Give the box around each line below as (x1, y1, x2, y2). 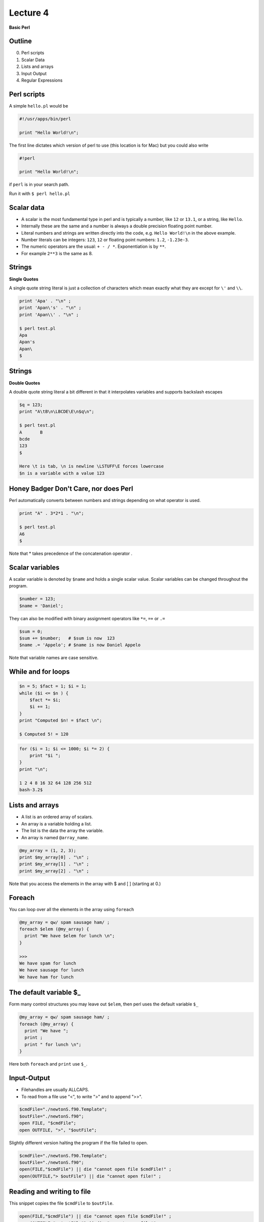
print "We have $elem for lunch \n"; (24, 933, 115, 938)
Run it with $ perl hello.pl (9, 191, 70, 196)
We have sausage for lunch (19, 967, 84, 973)
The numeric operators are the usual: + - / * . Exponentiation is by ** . (21, 243, 166, 249)
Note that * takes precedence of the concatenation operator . (9, 550, 132, 556)
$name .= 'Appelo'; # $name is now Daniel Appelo (19, 642, 141, 648)
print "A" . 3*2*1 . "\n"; (19, 511, 84, 516)
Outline (9, 37, 32, 45)
